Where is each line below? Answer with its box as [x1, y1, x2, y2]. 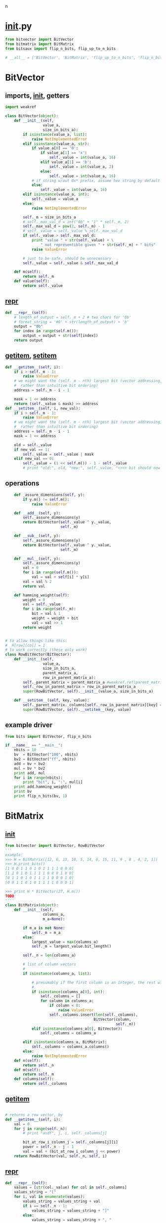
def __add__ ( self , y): [14, 511, 61, 516]
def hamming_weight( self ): [14, 592, 70, 598]
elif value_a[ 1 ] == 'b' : [40, 160, 92, 165]
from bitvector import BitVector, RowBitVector [5, 843, 105, 848]
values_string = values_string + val [23, 1199, 100, 1204]
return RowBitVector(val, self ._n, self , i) [14, 1154, 107, 1159]
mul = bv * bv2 [14, 766, 45, 771]
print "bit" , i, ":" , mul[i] [23, 780, 83, 785]
